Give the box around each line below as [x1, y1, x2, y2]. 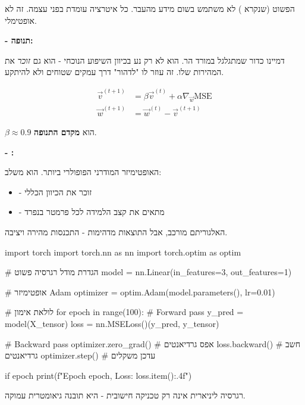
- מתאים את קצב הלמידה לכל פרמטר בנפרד [18, 205, 165, 218]
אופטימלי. [5, 14, 37, 26]
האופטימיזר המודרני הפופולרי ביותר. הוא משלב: [5, 166, 162, 178]
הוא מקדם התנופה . [34, 126, 97, 138]
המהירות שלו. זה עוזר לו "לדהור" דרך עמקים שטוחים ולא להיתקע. [5, 66, 224, 78]
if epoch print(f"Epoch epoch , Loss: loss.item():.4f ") [5, 369, 192, 381]
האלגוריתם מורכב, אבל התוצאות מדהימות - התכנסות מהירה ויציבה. [5, 226, 228, 238]
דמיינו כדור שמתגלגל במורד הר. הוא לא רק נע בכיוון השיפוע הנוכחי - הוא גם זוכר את [5, 54, 285, 66]
